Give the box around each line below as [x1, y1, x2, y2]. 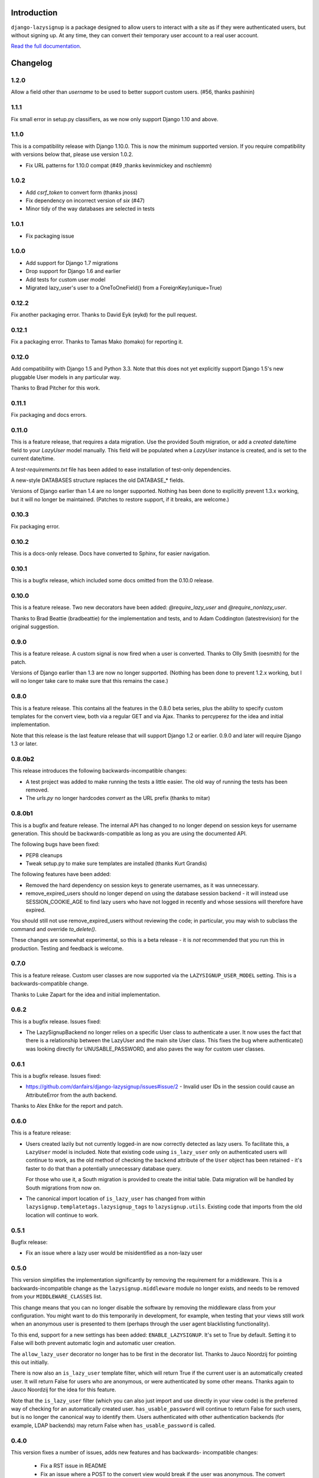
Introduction [11, 8, 58, 18]
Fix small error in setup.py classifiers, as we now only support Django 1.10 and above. [11, 115, 219, 122]
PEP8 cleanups [25, 851, 63, 858]
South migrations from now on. [25, 1184, 102, 1191]
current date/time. [11, 455, 56, 462]
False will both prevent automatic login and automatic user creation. [11, 1340, 176, 1347]
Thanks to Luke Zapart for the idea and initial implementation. [11, 991, 161, 998]
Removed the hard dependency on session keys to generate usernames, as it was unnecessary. [25, 881, 259, 889]
